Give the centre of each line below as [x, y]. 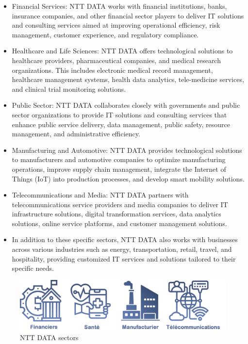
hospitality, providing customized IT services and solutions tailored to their [124, 258]
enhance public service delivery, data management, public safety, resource [121, 124]
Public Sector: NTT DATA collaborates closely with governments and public [126, 105]
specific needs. [33, 268]
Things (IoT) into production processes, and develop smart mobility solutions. [128, 178]
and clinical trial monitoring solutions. [69, 89]
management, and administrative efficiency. [76, 134]
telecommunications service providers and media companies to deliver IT [120, 204]
